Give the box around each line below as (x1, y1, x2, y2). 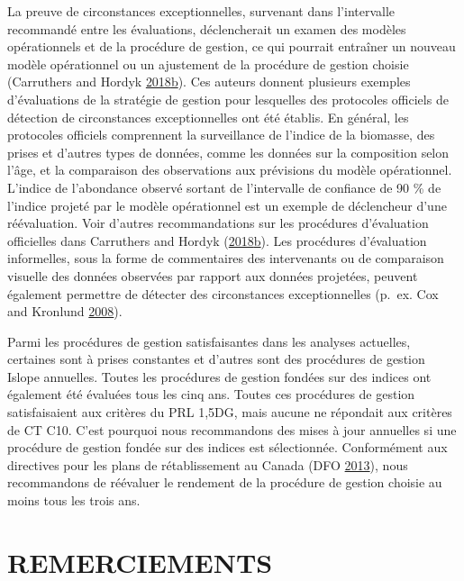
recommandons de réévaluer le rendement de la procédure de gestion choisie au (7, 473, 442, 492)
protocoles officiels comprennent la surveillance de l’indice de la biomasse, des (7, 125, 435, 144)
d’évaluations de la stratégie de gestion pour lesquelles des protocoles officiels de (7, 89, 449, 108)
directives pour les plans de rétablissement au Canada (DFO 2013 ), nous (7, 455, 408, 474)
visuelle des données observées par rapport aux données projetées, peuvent (7, 266, 418, 285)
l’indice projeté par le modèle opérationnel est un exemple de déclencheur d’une (7, 195, 447, 214)
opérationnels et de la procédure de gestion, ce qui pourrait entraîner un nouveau (7, 37, 456, 56)
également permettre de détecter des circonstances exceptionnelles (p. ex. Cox (7, 284, 439, 303)
